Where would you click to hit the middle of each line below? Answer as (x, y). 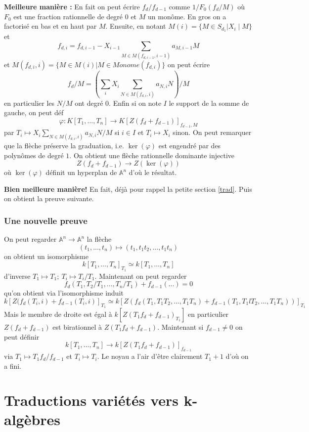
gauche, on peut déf (34, 112)
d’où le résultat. (153, 172)
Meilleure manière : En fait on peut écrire (72, 6)
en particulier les (29, 103)
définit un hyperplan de (81, 172)
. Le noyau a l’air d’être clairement (150, 356)
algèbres (32, 419)
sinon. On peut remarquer (212, 132)
